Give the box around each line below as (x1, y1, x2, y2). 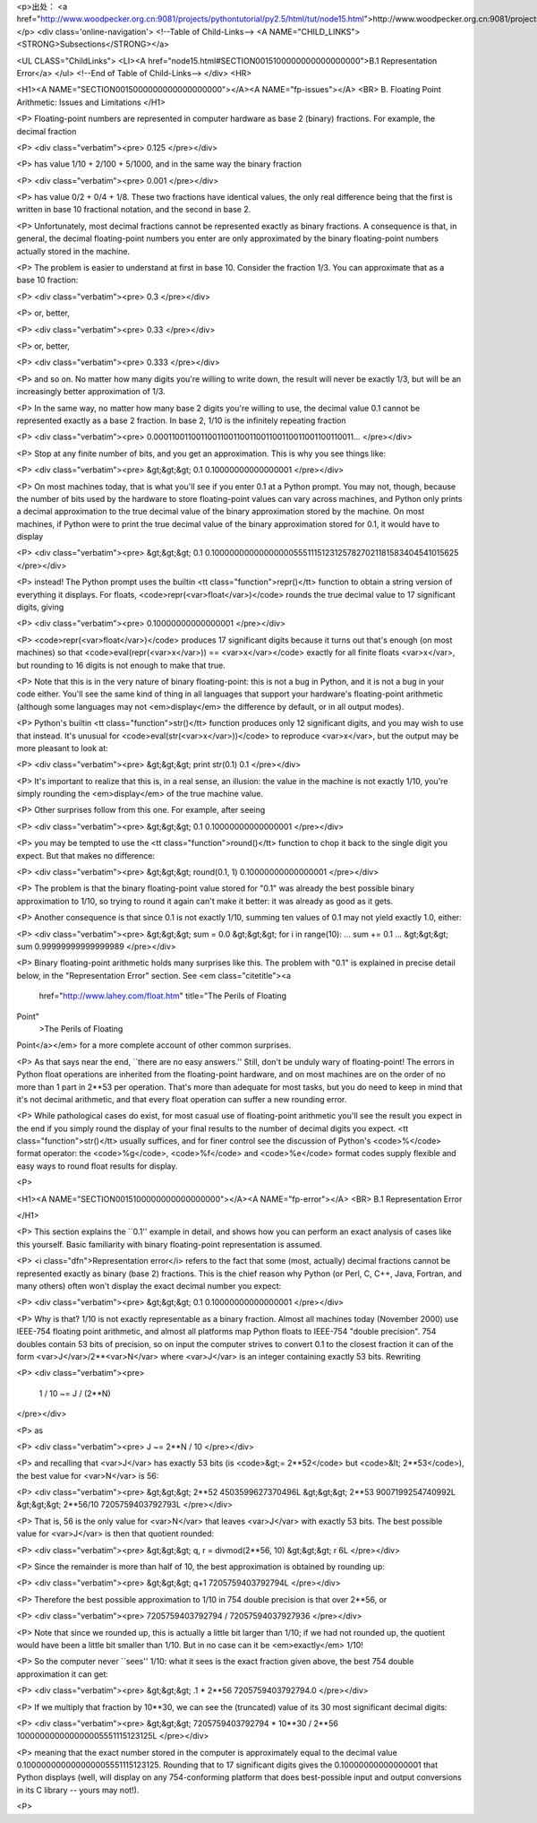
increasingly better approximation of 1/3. (16, 386, 166, 397)
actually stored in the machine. (16, 246, 130, 256)
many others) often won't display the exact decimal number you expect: (16, 1280, 282, 1291)
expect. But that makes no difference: (16, 850, 156, 860)
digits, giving (16, 601, 64, 613)
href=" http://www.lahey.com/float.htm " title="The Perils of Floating (38, 990, 286, 1001)
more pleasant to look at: (16, 742, 109, 753)
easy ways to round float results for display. (16, 1161, 178, 1171)
